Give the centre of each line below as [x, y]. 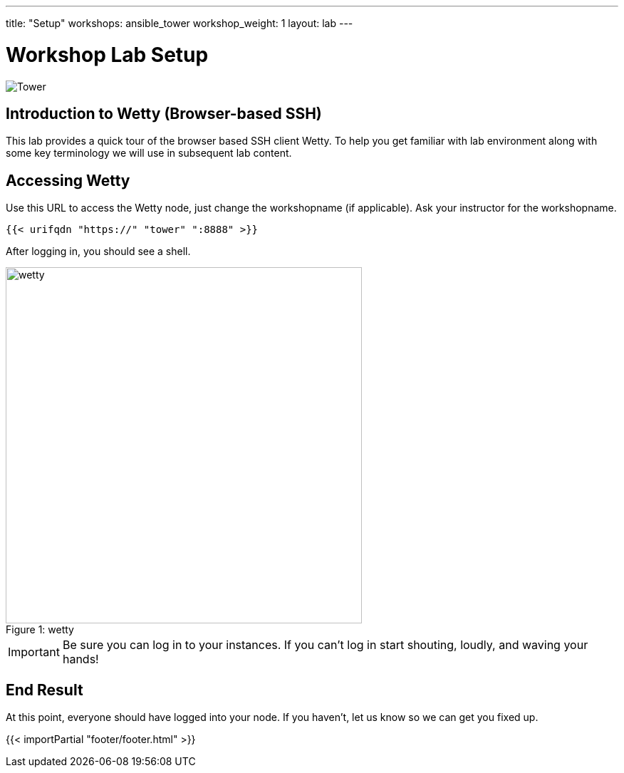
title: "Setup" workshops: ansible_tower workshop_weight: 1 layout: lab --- [180, 23]
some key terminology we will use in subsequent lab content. [149, 153]
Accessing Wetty [68, 180]
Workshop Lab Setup [107, 55]
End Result [45, 690]
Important [34, 652]
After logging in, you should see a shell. [98, 251]
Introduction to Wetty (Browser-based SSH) [164, 113]
